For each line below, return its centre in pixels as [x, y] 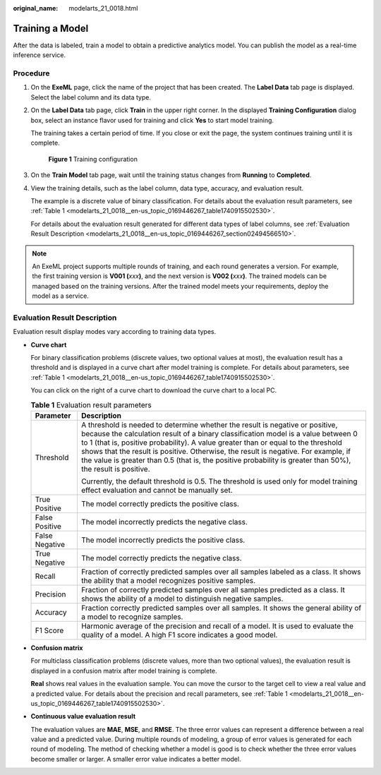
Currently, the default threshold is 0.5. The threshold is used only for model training [219, 481]
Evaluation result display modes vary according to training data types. [115, 332]
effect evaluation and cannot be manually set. [157, 490]
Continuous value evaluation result [83, 716]
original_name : [36, 8]
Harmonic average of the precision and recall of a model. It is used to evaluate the [218, 626]
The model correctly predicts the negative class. [162, 558]
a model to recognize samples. [132, 616]
